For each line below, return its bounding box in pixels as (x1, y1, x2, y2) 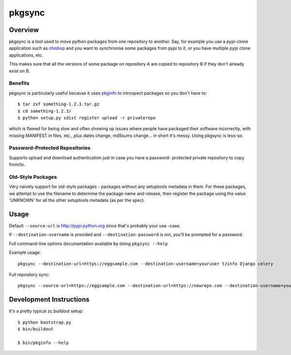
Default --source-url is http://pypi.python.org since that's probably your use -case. (9, 223, 181, 229)
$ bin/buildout (17, 326, 54, 332)
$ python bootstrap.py (17, 320, 72, 325)
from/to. (9, 162, 25, 168)
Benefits (9, 80, 30, 87)
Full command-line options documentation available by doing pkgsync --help (9, 240, 168, 246)
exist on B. (9, 68, 30, 74)
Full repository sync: (9, 272, 50, 278)
